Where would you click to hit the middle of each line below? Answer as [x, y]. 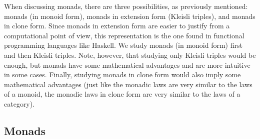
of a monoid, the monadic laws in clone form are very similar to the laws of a [122, 94]
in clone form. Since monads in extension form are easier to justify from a [117, 26]
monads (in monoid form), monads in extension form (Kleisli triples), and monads [130, 16]
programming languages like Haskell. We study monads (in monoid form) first [123, 45]
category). [19, 103]
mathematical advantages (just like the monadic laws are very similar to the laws [128, 84]
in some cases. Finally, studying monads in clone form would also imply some [122, 74]
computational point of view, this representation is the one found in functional [124, 35]
